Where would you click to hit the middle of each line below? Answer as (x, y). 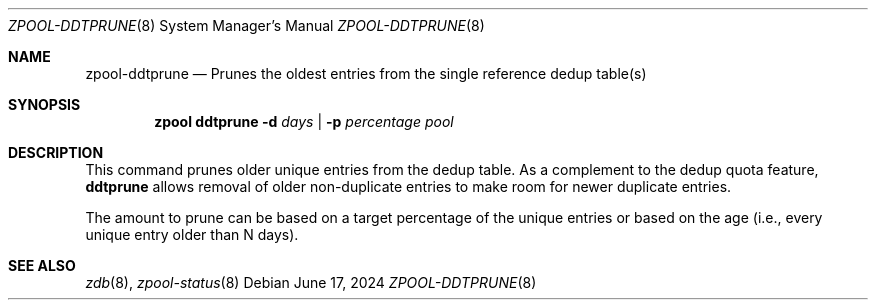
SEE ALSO (42, 265)
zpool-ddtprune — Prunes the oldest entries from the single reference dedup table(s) (366, 73)
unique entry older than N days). (192, 234)
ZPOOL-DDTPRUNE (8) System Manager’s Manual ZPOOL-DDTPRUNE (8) (246, 25)
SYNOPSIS (44, 104)
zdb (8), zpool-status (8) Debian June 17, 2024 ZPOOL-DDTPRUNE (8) (311, 282)
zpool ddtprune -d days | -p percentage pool (304, 121)
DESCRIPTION (56, 152)
